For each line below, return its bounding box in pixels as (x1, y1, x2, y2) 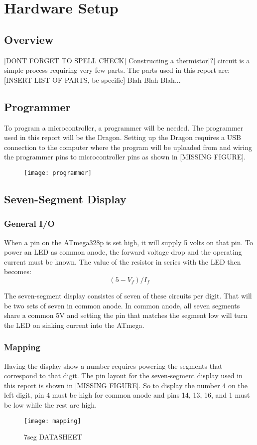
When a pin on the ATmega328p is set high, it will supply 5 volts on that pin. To (4, 237, 254, 247)
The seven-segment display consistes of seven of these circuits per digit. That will (4, 290, 252, 300)
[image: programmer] (24, 169, 92, 176)
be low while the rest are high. (4, 399, 97, 410)
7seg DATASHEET (24, 432, 82, 442)
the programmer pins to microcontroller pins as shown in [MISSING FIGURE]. (4, 151, 246, 162)
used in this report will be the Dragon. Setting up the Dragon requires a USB (4, 132, 241, 143)
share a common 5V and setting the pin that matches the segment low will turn (4, 310, 248, 320)
